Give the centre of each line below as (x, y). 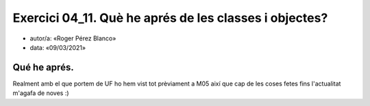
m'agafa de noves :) (41, 93)
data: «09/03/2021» (58, 47)
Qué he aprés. (44, 67)
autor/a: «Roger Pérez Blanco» (73, 38)
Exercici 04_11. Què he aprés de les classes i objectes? (170, 18)
